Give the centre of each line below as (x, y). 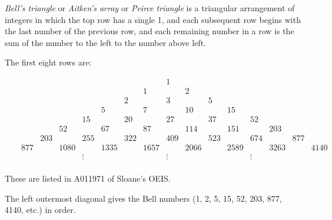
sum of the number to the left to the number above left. (105, 42)
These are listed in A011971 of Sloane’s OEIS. (88, 178)
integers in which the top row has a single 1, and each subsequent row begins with (153, 19)
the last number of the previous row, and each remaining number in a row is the (150, 31)
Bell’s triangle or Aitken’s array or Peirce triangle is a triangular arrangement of (150, 8)
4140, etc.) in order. (40, 210)
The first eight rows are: (48, 62)
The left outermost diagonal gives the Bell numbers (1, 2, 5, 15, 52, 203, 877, (143, 198)
